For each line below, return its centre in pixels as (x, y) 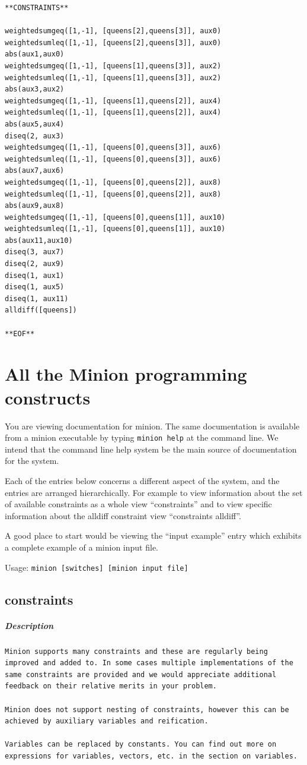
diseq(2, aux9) (35, 264)
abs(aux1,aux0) (35, 54)
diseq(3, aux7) (35, 252)
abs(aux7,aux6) (35, 171)
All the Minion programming (126, 374)
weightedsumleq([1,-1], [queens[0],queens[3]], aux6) (113, 159)
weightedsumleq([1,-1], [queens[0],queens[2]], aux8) (113, 194)
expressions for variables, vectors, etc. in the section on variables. (151, 756)
